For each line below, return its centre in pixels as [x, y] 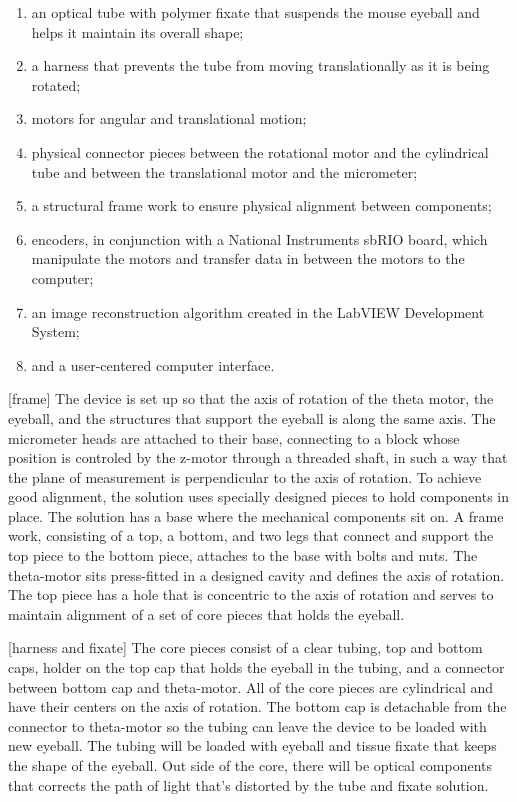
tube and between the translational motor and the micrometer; [224, 171]
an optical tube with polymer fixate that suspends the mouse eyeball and [255, 12]
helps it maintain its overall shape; [137, 31]
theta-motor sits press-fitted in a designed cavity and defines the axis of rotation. [256, 574]
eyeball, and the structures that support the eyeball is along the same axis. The [252, 417]
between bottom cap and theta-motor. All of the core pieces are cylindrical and [251, 686]
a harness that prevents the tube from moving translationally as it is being [260, 65]
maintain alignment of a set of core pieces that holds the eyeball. [206, 613]
